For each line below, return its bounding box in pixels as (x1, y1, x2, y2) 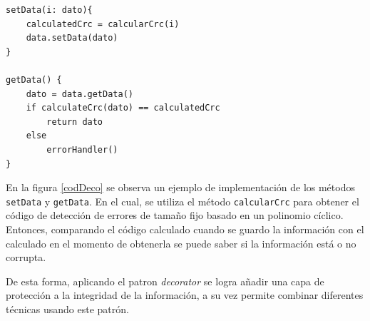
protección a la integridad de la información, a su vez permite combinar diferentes (6, 287, 364, 302)
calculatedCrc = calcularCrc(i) (26, 19, 180, 29)
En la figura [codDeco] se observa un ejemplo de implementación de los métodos (6, 180, 355, 195)
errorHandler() (46, 144, 118, 155)
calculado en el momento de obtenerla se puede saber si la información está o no (6, 235, 356, 250)
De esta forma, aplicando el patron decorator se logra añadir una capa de (6, 273, 324, 288)
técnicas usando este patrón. (6, 301, 129, 316)
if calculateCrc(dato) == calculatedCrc (26, 103, 220, 113)
